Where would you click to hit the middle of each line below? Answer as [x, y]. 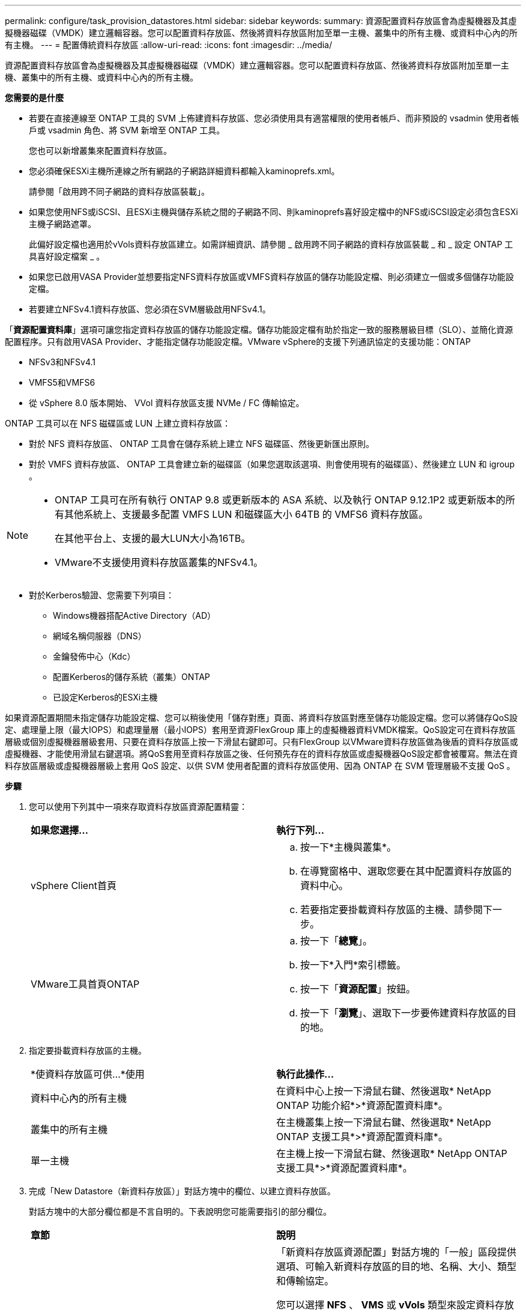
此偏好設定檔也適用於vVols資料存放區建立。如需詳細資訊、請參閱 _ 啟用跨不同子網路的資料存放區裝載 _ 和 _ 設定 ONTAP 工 [271, 244]
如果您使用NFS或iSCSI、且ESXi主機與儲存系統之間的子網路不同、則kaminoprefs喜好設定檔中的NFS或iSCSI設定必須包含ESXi [274, 212]
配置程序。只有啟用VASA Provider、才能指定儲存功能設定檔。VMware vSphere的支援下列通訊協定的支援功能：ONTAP [238, 342]
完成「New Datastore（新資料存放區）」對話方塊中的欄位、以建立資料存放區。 [182, 1191]
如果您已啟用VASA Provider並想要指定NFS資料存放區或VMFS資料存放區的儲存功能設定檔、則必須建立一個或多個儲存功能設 [271, 277]
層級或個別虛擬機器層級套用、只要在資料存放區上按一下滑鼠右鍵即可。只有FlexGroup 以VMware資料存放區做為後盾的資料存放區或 [261, 742]
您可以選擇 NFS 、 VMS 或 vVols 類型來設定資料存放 [395, 1305]
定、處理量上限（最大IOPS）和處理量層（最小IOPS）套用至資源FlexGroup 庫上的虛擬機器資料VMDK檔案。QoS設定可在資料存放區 [260, 730]
